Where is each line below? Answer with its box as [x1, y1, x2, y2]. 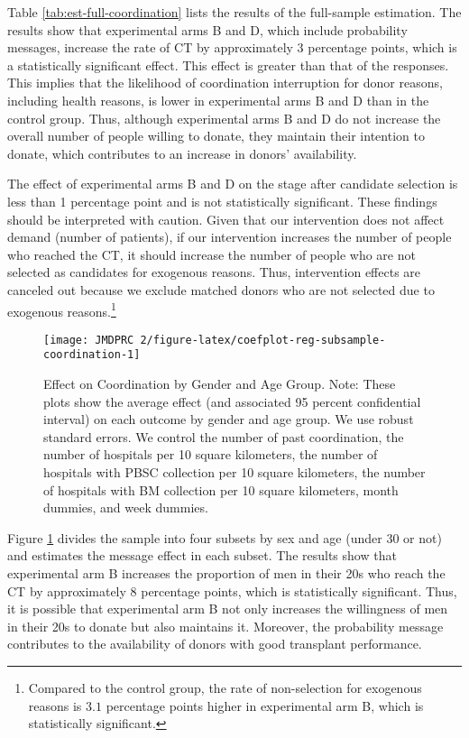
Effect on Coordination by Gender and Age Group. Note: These [43, 374, 396, 393]
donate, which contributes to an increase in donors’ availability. [7, 143, 357, 162]
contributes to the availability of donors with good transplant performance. [7, 634, 422, 653]
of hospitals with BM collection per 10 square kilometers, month [43, 480, 399, 499]
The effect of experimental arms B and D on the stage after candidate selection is [7, 174, 458, 193]
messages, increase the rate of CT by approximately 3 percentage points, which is [7, 38, 457, 57]
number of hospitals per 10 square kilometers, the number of [43, 445, 378, 464]
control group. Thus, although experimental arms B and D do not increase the [7, 108, 441, 127]
